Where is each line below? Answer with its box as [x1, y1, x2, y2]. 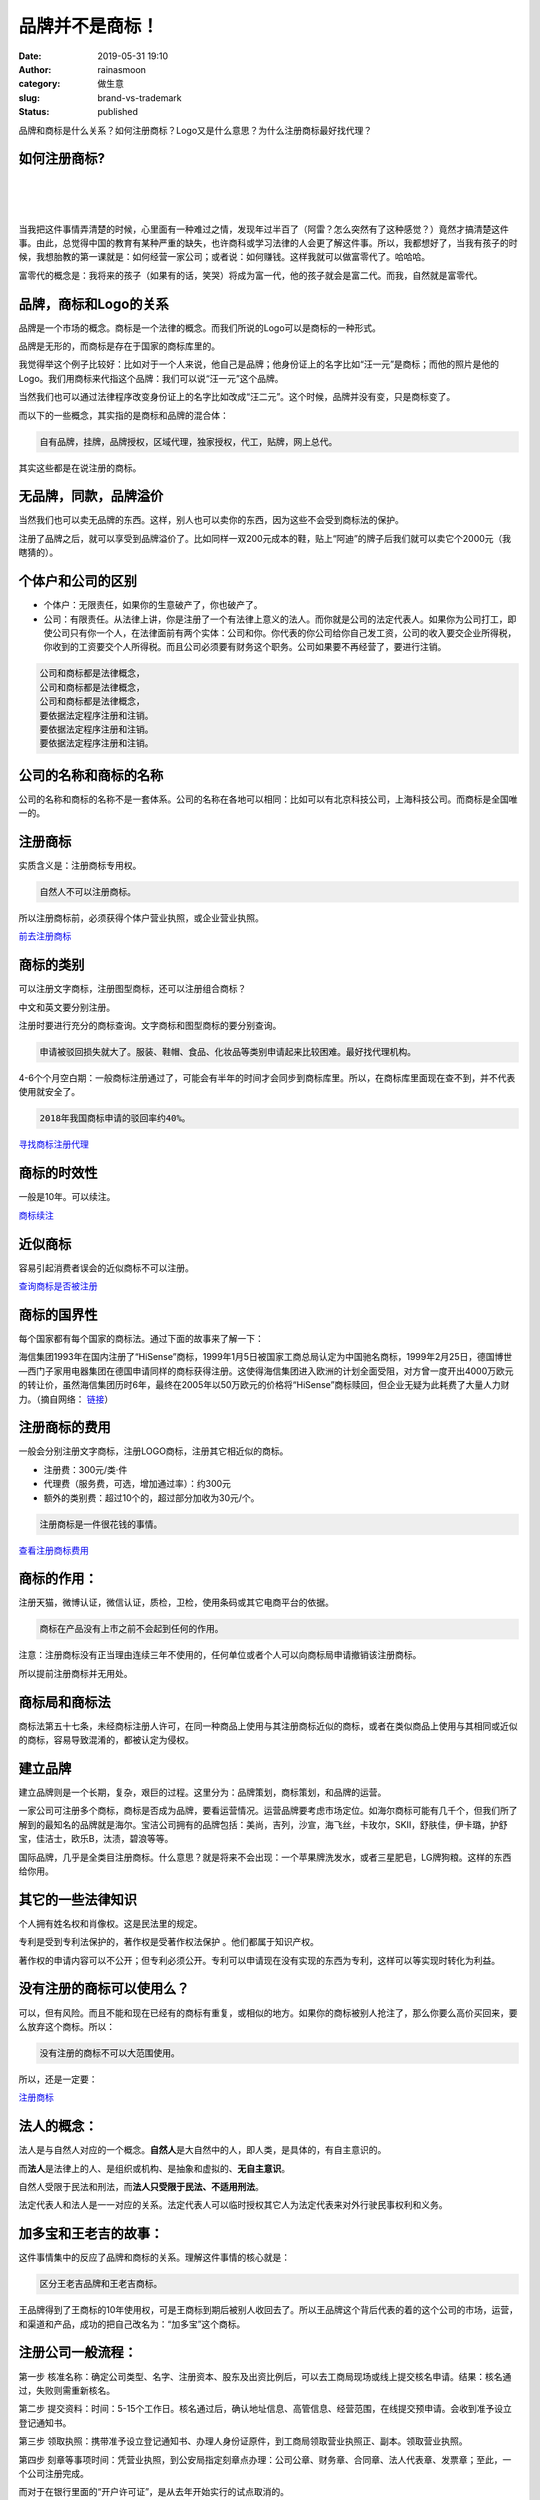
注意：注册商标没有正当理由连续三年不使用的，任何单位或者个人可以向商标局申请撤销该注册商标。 [18, 1649, 422, 1661]
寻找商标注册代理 [18, 1138, 89, 1150]
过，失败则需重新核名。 [18, 2384, 115, 2396]
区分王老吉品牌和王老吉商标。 [39, 2278, 163, 2290]
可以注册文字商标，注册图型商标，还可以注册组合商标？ [18, 983, 247, 995]
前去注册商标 [18, 930, 72, 942]
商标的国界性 [18, 1306, 98, 1323]
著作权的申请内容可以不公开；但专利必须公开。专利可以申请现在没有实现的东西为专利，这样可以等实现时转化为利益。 [18, 1954, 500, 1966]
